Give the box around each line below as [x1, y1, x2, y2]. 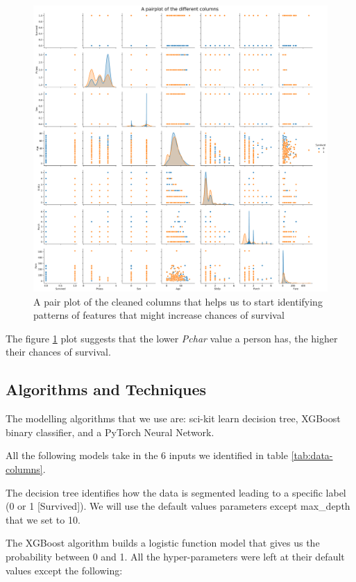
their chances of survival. [6, 344, 111, 359]
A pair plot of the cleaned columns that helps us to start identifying [33, 294, 323, 308]
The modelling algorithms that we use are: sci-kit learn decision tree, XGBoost [6, 411, 341, 426]
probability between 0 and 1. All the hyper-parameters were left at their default [6, 549, 345, 563]
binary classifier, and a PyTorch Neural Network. [6, 424, 214, 439]
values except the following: [6, 563, 123, 577]
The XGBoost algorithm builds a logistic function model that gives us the [6, 535, 320, 550]
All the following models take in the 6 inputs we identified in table [6, 448, 288, 463]
